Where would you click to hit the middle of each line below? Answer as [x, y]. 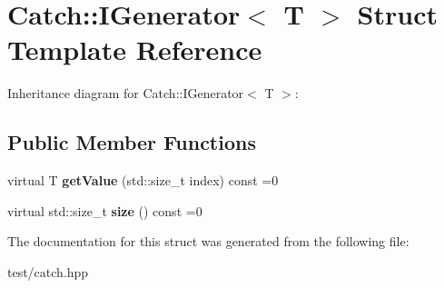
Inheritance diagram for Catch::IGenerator [126, 93]
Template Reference [135, 50]
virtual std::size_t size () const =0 [105, 210]
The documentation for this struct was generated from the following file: [208, 241]
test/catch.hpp [48, 271]
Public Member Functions [132, 142]
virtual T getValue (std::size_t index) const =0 [143, 180]
